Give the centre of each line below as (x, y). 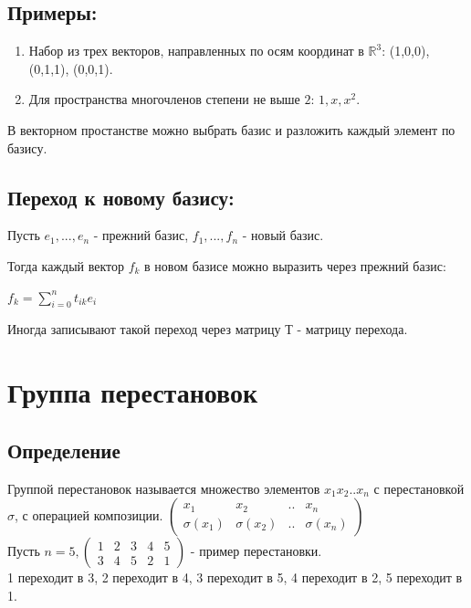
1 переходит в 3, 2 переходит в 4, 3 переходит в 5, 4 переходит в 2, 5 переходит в (235, 577)
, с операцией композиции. (89, 515)
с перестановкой (419, 488)
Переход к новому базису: (121, 197)
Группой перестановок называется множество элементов (164, 488)
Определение (64, 450)
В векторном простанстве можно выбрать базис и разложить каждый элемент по (231, 129)
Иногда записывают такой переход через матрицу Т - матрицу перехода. (208, 329)
